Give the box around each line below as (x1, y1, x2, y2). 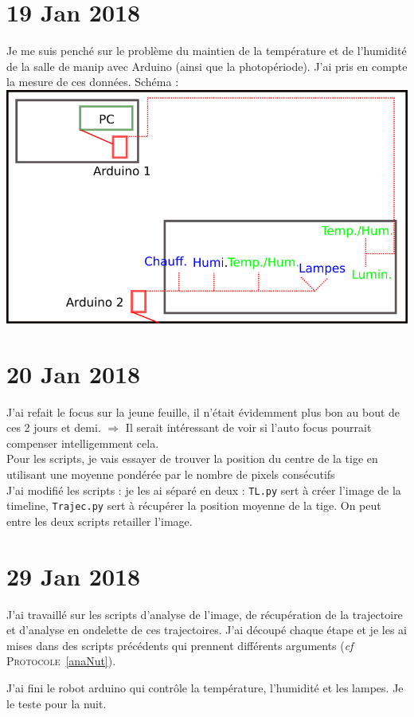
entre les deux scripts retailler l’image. (6, 512, 193, 529)
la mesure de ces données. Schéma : (6, 73, 179, 90)
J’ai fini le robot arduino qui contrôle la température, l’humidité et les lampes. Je (6, 679, 404, 695)
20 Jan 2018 (6, 357, 141, 390)
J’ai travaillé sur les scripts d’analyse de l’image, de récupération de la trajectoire (6, 605, 403, 622)
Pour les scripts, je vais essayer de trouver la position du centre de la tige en (6, 450, 378, 467)
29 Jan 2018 (6, 559, 141, 592)
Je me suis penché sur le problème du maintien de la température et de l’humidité (6, 42, 407, 59)
